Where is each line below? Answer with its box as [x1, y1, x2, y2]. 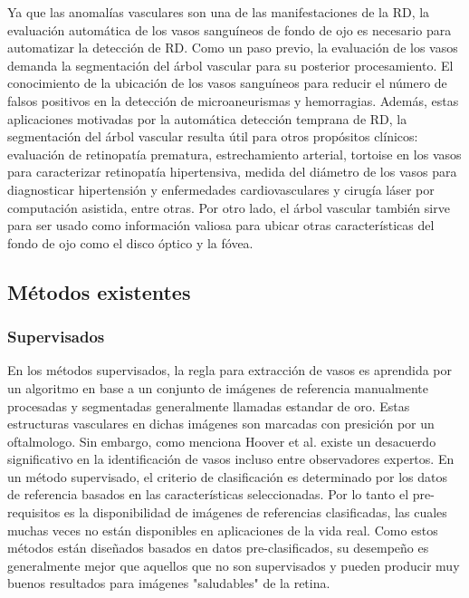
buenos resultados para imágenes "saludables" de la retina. [7, 574, 330, 593]
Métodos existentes [7, 277, 191, 305]
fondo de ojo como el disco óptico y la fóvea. [7, 233, 254, 252]
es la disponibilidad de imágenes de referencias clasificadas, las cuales [63, 503, 447, 522]
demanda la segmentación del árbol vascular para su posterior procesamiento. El [7, 55, 454, 74]
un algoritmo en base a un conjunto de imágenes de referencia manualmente [7, 378, 428, 397]
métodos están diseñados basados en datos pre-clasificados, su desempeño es [7, 538, 429, 557]
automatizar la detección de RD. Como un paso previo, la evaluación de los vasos [7, 38, 458, 57]
